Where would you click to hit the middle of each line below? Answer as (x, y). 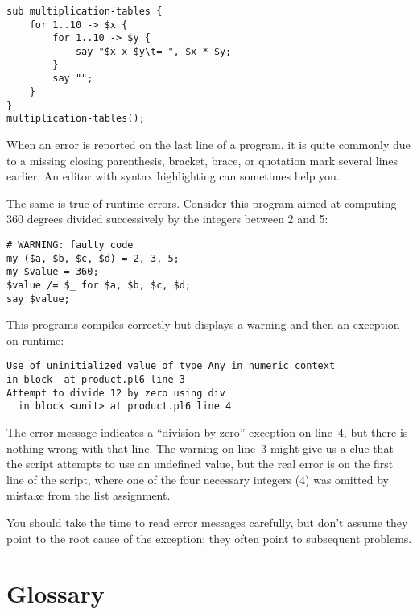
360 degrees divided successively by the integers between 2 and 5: (167, 219)
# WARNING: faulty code (70, 245)
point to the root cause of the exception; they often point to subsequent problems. (209, 538)
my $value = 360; (53, 272)
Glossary (56, 593)
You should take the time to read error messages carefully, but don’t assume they (207, 522)
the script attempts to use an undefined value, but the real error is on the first (200, 464)
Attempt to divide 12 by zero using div (116, 393)
